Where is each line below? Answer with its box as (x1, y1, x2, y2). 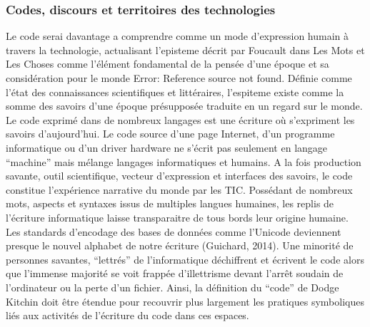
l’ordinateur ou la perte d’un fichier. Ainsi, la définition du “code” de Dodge (6, 279, 339, 294)
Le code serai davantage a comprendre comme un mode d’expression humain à (6, 28, 349, 43)
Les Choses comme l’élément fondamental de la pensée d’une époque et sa (6, 56, 329, 71)
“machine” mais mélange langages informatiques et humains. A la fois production (6, 154, 361, 169)
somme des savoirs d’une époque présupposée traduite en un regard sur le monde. (6, 98, 363, 113)
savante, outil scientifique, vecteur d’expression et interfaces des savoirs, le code (6, 168, 353, 183)
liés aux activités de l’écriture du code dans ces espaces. (6, 308, 249, 323)
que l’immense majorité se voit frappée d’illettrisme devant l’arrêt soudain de (6, 266, 344, 281)
